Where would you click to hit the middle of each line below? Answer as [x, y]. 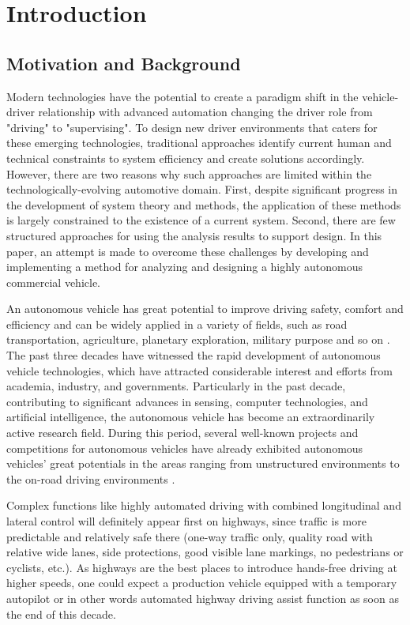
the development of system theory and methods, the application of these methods [204, 204]
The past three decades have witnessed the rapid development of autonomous [194, 355]
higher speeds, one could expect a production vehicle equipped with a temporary [202, 583]
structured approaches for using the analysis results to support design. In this [194, 235]
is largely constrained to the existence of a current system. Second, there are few [201, 220]
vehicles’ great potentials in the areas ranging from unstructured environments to [203, 463]
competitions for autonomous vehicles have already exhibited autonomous [185, 448]
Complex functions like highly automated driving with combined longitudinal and [204, 505]
